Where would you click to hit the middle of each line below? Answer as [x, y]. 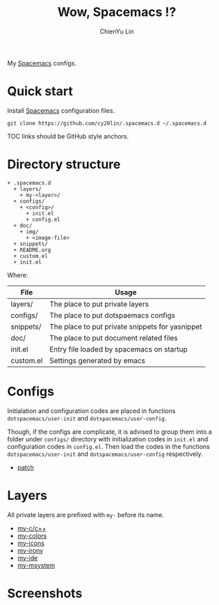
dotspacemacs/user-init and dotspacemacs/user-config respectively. [105, 454]
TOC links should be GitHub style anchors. [68, 136]
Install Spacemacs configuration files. [61, 110]
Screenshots [45, 593]
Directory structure [64, 165]
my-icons [31, 543]
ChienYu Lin [117, 31]
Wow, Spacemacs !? [117, 12]
